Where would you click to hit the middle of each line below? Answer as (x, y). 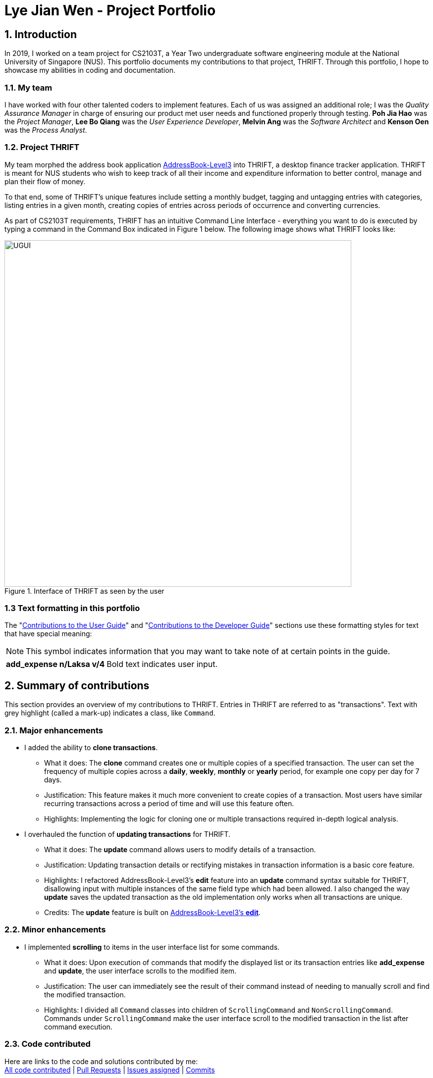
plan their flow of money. (45, 181)
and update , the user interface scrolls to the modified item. (140, 971)
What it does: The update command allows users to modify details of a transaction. (180, 850)
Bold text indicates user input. (162, 664)
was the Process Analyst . (46, 130)
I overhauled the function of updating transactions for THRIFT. (127, 834)
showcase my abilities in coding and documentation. (90, 70)
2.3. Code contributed (48, 1044)
